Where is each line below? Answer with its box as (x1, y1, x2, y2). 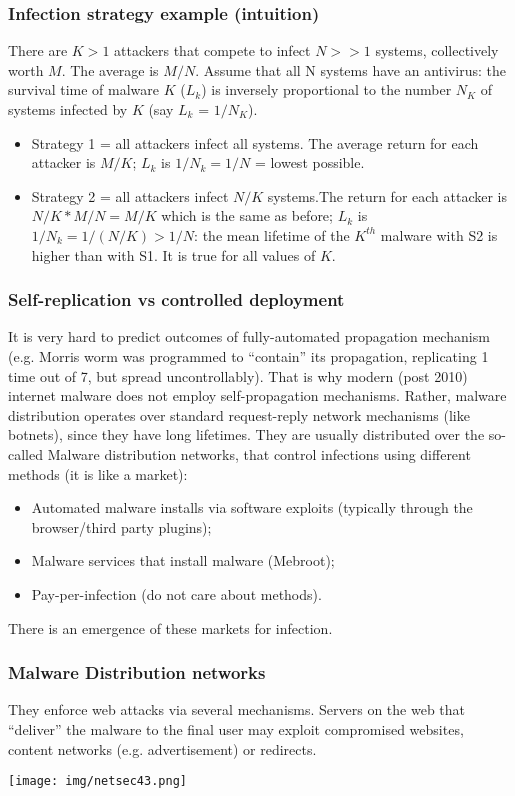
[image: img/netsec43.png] (8, 774, 187, 789)
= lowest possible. (254, 152, 365, 173)
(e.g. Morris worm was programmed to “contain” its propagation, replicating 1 (8, 345, 489, 366)
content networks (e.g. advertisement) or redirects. (8, 738, 317, 759)
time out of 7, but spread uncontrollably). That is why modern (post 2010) (8, 365, 468, 386)
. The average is (61, 59, 159, 80)
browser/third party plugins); (31, 516, 212, 537)
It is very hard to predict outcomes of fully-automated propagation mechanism (8, 326, 490, 347)
